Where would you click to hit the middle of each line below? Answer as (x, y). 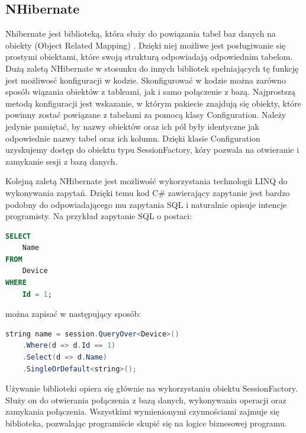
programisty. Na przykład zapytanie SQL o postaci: (99, 216)
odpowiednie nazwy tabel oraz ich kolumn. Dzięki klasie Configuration (133, 138)
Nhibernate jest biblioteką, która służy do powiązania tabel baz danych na (141, 33)
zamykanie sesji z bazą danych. (62, 161)
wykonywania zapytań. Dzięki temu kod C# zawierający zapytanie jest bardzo (148, 192)
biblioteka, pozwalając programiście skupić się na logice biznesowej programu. (146, 423)
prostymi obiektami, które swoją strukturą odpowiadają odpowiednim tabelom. (149, 57)
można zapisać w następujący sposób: (73, 314)
